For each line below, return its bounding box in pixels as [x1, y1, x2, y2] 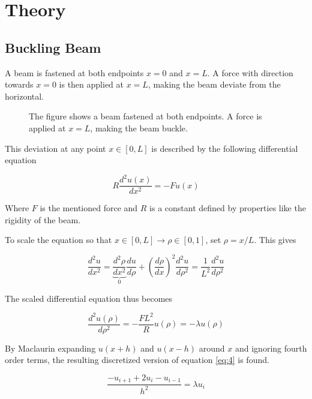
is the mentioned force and [40, 202, 138, 214]
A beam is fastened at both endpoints [5, 66, 144, 79]
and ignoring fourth [235, 341, 307, 354]
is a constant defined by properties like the [149, 202, 306, 214]
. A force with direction [207, 66, 293, 79]
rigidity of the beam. [5, 213, 81, 226]
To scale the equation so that [5, 233, 112, 246]
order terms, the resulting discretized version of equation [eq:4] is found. [5, 353, 269, 366]
